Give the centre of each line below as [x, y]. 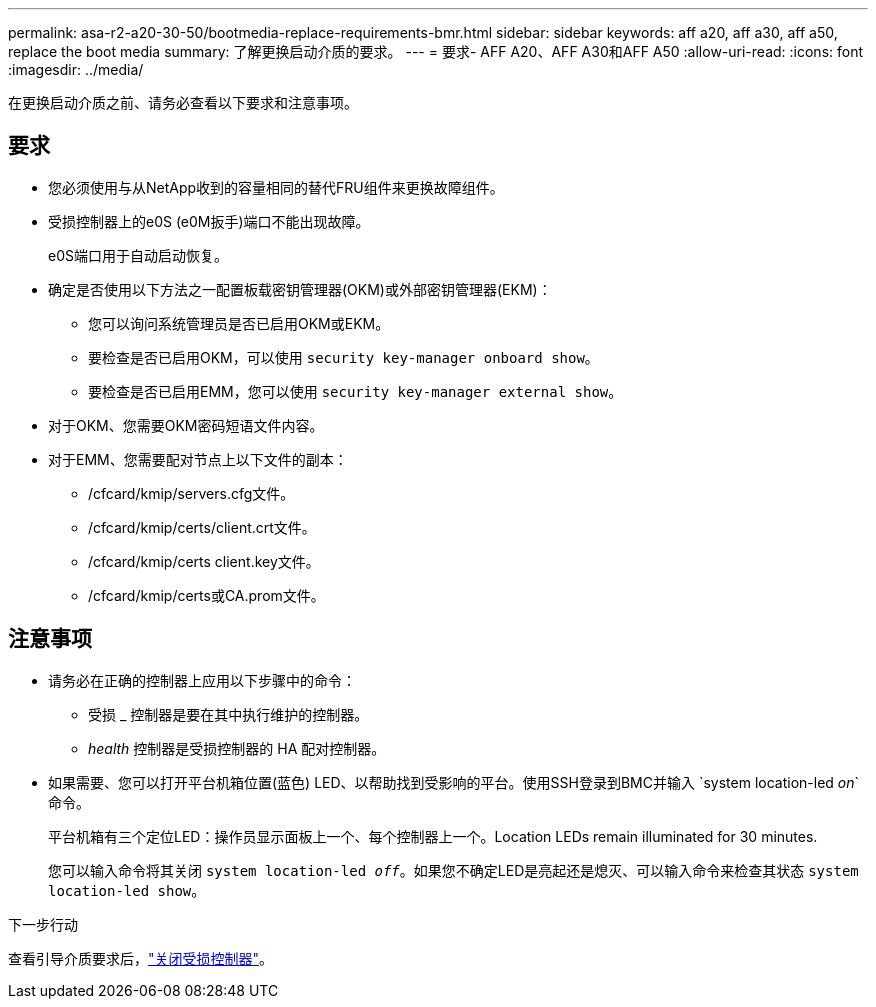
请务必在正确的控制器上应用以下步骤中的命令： [202, 680]
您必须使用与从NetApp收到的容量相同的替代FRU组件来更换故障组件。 [276, 187]
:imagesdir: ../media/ [76, 69]
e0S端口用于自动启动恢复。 [138, 255]
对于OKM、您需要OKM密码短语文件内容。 [186, 425]
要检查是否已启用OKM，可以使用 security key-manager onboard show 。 [343, 357]
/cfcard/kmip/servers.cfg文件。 [191, 493]
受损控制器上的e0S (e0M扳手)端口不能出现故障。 [209, 221]
